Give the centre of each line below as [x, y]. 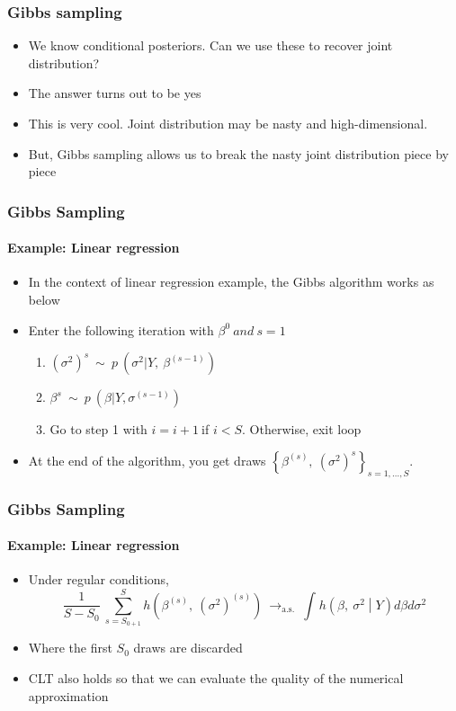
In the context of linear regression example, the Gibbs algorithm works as [231, 282]
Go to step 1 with [98, 429]
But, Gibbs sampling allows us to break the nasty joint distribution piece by [238, 153]
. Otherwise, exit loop [302, 429]
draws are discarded [188, 648]
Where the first [70, 648]
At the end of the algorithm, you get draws [147, 460]
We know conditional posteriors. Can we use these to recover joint [210, 45]
